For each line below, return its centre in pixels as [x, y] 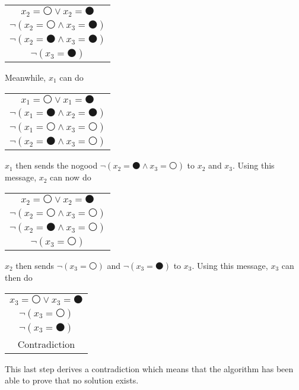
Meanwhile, [26, 77]
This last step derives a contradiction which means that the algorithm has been [149, 368]
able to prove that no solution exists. [72, 380]
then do [19, 277]
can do [71, 77]
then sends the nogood [57, 165]
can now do [71, 177]
